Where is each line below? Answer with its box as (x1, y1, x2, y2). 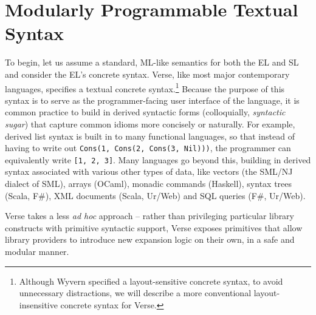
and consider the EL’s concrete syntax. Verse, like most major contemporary (5, 67, 290, 80)
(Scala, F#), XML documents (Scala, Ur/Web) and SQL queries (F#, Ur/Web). (5, 189, 306, 202)
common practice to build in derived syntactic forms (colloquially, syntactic (5, 106, 286, 118)
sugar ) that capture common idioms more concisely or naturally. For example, (5, 117, 295, 130)
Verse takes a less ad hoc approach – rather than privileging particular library (5, 209, 295, 222)
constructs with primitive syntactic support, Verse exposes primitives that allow (5, 221, 303, 234)
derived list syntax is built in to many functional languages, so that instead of (5, 129, 295, 142)
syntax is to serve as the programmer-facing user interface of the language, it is (5, 93, 300, 106)
